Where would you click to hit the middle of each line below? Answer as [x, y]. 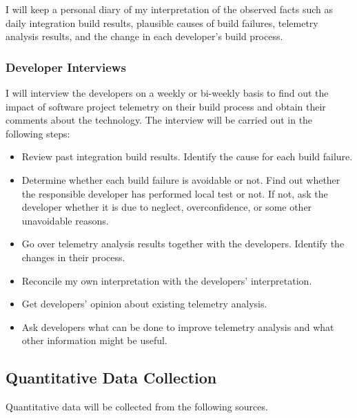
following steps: [38, 133]
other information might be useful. [94, 340]
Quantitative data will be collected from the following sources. [137, 407]
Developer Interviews [66, 67]
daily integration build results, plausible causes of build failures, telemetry [162, 22]
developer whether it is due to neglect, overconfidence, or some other [167, 207]
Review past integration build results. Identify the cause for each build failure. [187, 156]
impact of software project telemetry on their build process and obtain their [166, 106]
